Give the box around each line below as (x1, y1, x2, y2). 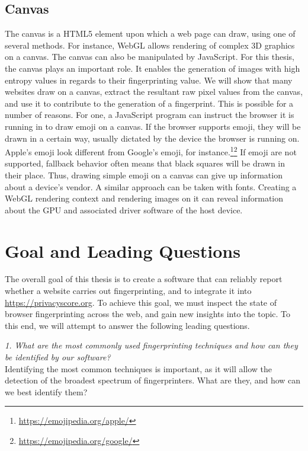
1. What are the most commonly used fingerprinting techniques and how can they (5, 339, 298, 351)
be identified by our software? (5, 351, 111, 363)
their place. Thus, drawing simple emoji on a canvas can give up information (5, 168, 283, 181)
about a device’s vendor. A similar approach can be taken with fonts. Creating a (5, 180, 297, 193)
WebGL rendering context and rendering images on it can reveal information (5, 192, 284, 204)
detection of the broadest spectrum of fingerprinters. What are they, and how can (5, 374, 301, 386)
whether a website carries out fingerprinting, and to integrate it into (5, 284, 252, 297)
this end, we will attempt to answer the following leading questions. (5, 319, 250, 331)
